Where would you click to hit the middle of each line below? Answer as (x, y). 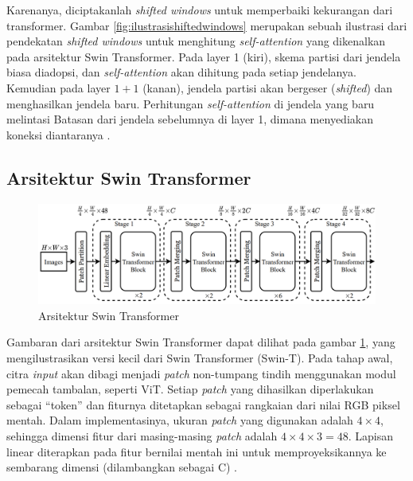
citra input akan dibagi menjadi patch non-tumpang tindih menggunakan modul (201, 373)
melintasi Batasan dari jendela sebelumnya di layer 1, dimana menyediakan (190, 119)
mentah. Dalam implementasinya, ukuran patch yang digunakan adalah (180, 420)
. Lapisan (370, 436)
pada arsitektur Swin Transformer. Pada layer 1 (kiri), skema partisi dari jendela (204, 56)
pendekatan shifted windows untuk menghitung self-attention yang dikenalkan (196, 41)
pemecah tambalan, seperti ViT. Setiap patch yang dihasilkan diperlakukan (190, 389)
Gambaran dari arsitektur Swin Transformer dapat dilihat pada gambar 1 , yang (201, 342)
